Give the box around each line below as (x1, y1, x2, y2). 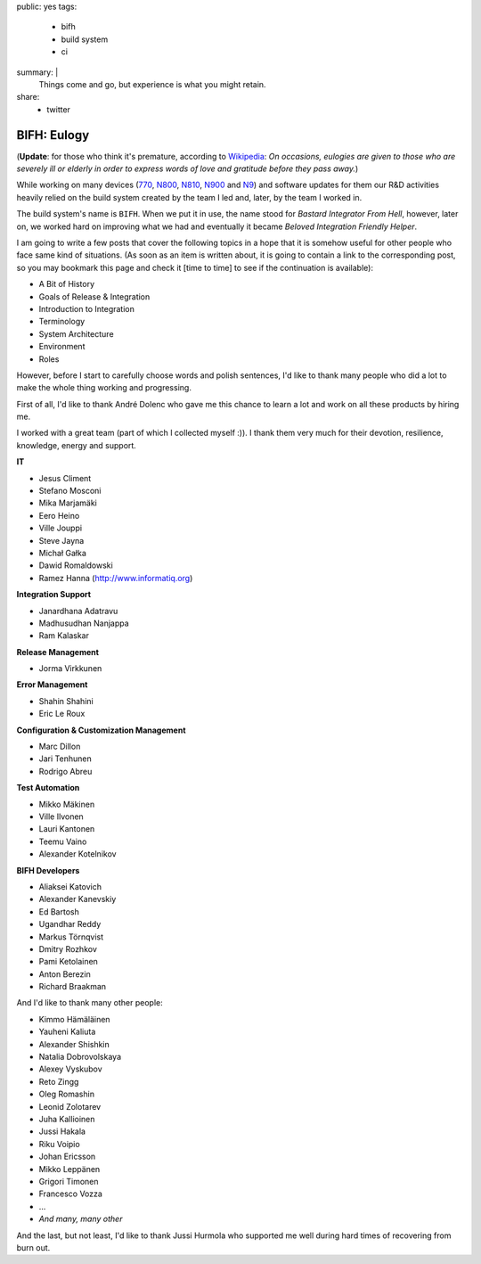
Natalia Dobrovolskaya (38, 1052, 122, 1063)
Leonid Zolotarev (38, 1101, 102, 1112)
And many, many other (38, 1213, 123, 1225)
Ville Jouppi (38, 522, 83, 534)
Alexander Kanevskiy (38, 894, 117, 905)
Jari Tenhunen (38, 753, 93, 764)
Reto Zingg (38, 1076, 79, 1087)
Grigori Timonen (38, 1176, 99, 1186)
